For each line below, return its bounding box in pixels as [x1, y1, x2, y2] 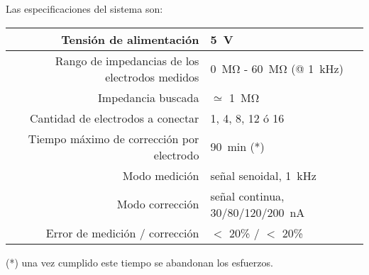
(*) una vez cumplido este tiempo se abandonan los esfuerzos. [6, 254, 273, 269]
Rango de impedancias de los [55, 52, 199, 69]
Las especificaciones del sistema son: [6, 1, 163, 16]
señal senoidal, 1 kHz [210, 167, 316, 184]
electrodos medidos [105, 68, 199, 85]
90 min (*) [210, 138, 265, 155]
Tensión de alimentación [61, 30, 199, 47]
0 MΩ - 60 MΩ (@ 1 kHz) [210, 60, 343, 77]
